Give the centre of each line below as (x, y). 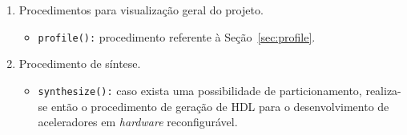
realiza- (383, 90)
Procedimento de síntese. (80, 64)
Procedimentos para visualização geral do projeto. (141, 10)
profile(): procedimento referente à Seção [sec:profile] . (177, 36)
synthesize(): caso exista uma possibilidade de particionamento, (200, 90)
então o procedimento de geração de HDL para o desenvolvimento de (220, 106)
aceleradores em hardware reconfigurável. (138, 122)
